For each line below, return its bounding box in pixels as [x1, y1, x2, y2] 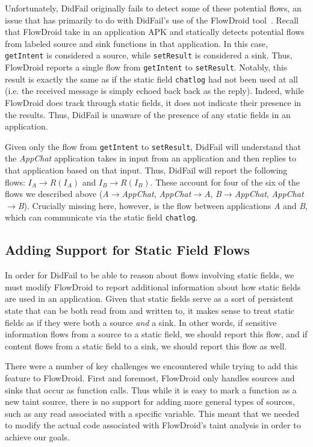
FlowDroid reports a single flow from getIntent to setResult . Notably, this [5, 61, 287, 73]
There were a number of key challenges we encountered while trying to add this [5, 360, 298, 372]
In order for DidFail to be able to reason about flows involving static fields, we [5, 269, 294, 281]
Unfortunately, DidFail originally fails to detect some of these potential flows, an [5, 2, 302, 14]
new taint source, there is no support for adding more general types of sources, [5, 395, 295, 408]
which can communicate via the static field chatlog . [5, 211, 198, 223]
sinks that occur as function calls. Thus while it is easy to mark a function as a [5, 383, 297, 396]
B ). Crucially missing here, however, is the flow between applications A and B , [17, 199, 308, 211]
